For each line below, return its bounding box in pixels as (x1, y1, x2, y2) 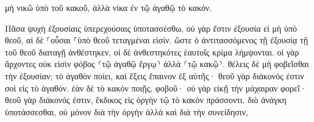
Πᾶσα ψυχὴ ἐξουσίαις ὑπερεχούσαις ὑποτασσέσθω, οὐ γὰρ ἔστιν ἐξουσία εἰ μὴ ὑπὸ (5, 21, 298, 34)
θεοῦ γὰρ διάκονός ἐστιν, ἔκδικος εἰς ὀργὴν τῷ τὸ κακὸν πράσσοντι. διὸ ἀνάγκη (5, 93, 287, 106)
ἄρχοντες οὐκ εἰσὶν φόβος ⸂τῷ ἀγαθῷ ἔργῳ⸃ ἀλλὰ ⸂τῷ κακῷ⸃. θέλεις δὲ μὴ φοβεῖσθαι (5, 57, 309, 70)
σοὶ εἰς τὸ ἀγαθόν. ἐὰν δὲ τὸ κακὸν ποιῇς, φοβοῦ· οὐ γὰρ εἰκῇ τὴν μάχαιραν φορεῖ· (5, 81, 307, 94)
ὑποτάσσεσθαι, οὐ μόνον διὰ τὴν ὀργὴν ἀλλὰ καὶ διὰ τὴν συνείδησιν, (5, 105, 248, 118)
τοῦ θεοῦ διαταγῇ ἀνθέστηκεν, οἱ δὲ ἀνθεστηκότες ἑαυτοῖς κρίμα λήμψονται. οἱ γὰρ (5, 45, 299, 58)
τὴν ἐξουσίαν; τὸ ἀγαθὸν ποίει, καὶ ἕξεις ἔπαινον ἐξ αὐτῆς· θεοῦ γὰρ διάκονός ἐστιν (5, 69, 304, 82)
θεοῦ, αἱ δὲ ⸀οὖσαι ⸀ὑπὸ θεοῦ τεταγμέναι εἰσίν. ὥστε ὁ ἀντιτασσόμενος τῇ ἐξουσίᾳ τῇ (5, 34, 309, 46)
